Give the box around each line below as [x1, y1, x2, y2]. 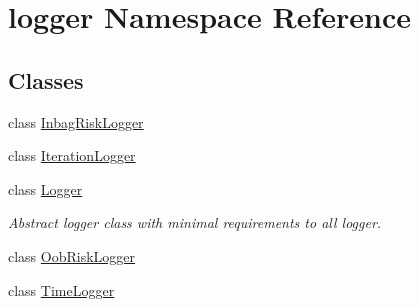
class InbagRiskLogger [8, 111, 144, 132]
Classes [8, 64, 84, 95]
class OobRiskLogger [8, 245, 136, 266]
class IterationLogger [8, 145, 136, 166]
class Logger [8, 178, 83, 199]
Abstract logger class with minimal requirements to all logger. [8, 212, 382, 233]
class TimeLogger [8, 279, 115, 300]
